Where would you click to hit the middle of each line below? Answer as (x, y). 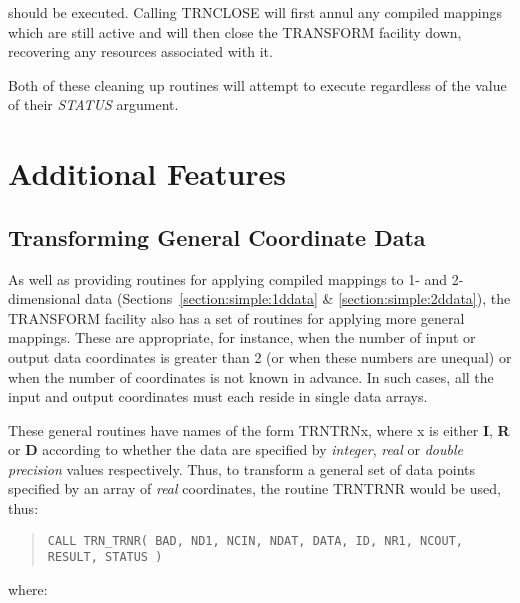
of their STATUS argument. (93, 104)
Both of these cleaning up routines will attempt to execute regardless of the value (257, 84)
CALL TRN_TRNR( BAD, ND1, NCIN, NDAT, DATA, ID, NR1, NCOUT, (255, 540)
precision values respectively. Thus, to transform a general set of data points (242, 468)
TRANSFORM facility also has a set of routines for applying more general (236, 317)
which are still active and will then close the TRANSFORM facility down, (235, 31)
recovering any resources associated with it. (140, 51)
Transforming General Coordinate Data (217, 236)
